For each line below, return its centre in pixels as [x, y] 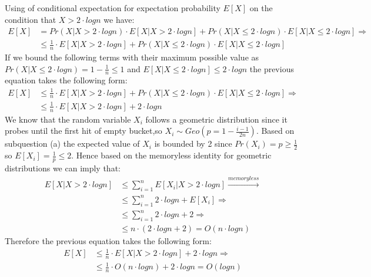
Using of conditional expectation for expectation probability [113, 8]
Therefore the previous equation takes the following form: [108, 240]
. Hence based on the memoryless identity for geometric [171, 155]
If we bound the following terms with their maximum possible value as [132, 57]
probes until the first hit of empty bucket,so [83, 131]
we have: [119, 19]
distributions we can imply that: [63, 168]
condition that [31, 19]
